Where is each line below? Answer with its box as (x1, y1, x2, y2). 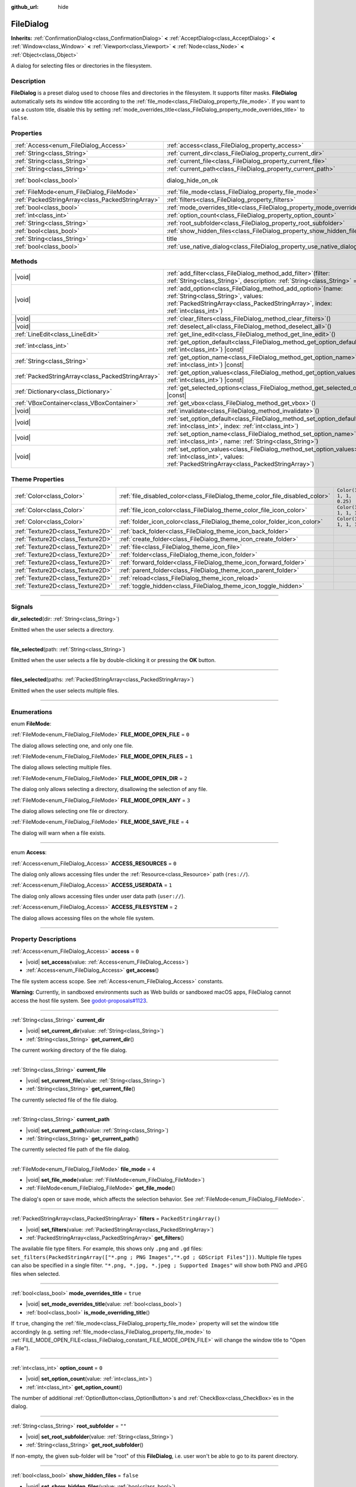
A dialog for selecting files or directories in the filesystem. (11, 62, 152, 70)
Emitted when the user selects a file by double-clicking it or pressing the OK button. (11, 656, 216, 663)
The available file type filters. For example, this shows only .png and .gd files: (11, 1245, 203, 1252)
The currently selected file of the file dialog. (11, 1096, 118, 1103)
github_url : (11, 4, 39, 10)
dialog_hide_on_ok (166, 176, 218, 184)
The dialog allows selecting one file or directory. (11, 808, 129, 814)
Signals (11, 603, 33, 611)
